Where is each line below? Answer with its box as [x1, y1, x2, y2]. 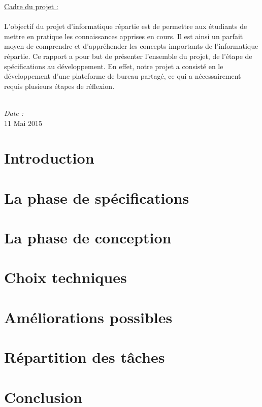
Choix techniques [4, 267, 127, 288]
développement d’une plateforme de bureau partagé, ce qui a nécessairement [4, 71, 241, 81]
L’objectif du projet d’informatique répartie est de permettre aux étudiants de [4, 21, 247, 32]
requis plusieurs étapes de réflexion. [4, 80, 115, 91]
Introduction [4, 147, 94, 168]
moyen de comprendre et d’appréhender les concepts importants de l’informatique [4, 41, 258, 51]
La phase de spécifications [4, 187, 189, 208]
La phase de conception [4, 227, 172, 248]
